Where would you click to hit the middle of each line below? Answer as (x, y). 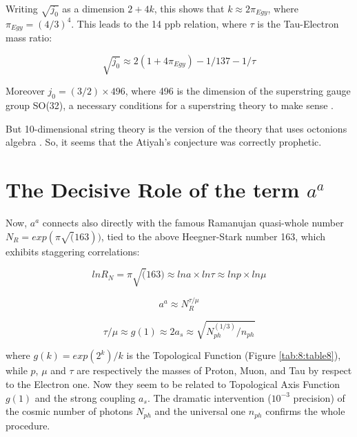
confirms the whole (305, 411)
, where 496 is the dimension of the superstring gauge (238, 91)
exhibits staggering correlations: (73, 251)
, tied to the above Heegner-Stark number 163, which (213, 236)
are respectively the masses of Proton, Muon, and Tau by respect (214, 370)
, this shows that (189, 8)
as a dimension (93, 8)
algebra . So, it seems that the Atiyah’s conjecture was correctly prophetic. (164, 142)
